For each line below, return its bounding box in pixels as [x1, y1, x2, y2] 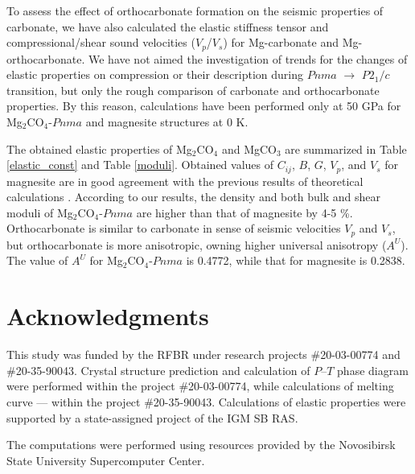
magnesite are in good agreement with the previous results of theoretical [6, 172, 364, 189]
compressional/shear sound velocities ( [6, 34, 195, 51]
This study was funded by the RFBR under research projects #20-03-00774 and [6, 346, 401, 363]
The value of [6, 252, 68, 269]
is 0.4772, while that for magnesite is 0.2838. [186, 252, 405, 269]
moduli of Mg [6, 204, 73, 221]
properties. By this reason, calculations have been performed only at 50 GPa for [6, 97, 401, 114]
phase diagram [337, 361, 409, 378]
